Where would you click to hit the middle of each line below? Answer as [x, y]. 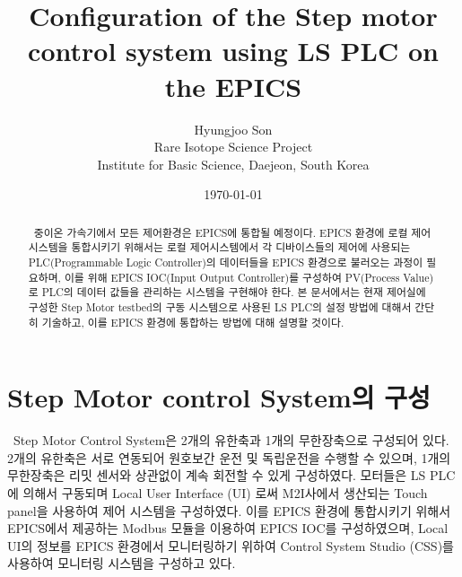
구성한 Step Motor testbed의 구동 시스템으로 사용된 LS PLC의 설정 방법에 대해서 [220, 306]
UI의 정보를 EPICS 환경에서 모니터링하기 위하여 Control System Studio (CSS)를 [231, 545]
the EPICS [233, 86]
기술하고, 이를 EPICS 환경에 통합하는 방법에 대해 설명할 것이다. [193, 322]
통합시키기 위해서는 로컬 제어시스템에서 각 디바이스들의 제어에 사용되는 [241, 247]
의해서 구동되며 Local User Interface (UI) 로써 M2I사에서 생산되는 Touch [225, 492]
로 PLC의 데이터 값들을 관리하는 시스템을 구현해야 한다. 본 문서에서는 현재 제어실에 [227, 292]
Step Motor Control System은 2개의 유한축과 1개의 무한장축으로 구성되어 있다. [231, 440]
